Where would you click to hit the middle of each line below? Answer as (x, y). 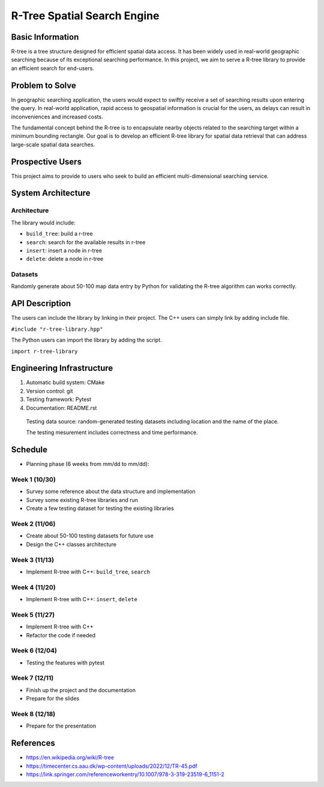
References (33, 743)
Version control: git (49, 391)
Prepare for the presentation (61, 726)
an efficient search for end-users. (52, 68)
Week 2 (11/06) (33, 524)
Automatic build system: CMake (65, 382)
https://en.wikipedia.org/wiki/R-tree (70, 758)
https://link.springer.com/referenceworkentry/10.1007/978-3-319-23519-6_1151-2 (125, 774)
